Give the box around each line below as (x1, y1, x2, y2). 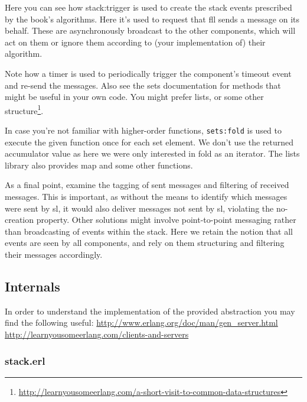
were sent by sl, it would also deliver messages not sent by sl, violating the (5, 202, 274, 214)
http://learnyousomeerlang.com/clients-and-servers (5, 328, 189, 340)
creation (5, 213, 34, 226)
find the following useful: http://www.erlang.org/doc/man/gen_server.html (5, 316, 278, 329)
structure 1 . (5, 102, 44, 116)
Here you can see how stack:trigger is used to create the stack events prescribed (5, 1, 292, 13)
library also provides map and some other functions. (5, 158, 193, 171)
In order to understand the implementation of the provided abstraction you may (5, 304, 295, 317)
